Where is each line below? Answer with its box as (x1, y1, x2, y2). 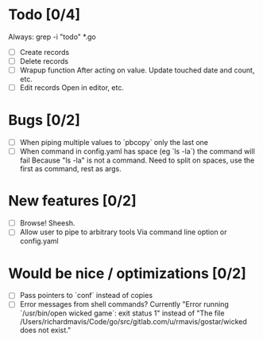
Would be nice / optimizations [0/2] (8, 265, 246, 282)
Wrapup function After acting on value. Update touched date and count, (19, 65, 255, 75)
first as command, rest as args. (19, 164, 122, 174)
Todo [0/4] (8, 6, 81, 24)
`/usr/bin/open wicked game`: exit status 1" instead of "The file (19, 308, 225, 318)
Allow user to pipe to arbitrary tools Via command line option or (19, 227, 228, 237)
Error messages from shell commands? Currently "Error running (19, 300, 229, 309)
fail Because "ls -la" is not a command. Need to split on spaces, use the (19, 155, 255, 165)
